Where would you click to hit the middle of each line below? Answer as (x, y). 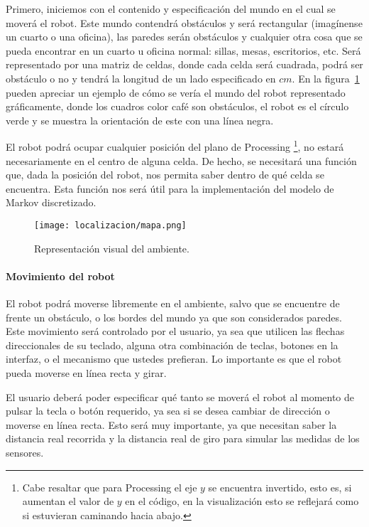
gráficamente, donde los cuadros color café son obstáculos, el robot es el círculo (177, 106)
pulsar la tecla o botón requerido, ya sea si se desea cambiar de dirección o (168, 411)
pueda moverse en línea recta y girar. (86, 372)
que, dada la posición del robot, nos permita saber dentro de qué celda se (165, 175)
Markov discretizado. (51, 202)
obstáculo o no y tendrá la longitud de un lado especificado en (141, 78)
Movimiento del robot (60, 276)
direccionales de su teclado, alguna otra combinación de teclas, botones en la (172, 345)
